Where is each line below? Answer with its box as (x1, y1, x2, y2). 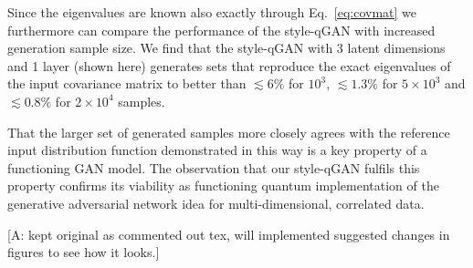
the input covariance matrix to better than (7, 74, 247, 93)
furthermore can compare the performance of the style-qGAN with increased (7, 20, 436, 39)
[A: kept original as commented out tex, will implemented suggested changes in (7, 224, 450, 243)
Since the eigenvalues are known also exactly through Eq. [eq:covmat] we (7, 3, 417, 21)
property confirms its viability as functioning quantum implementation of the (7, 176, 439, 195)
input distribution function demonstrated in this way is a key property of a (7, 140, 427, 160)
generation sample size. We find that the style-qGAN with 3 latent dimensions (7, 38, 446, 57)
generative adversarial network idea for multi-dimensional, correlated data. (7, 193, 425, 212)
